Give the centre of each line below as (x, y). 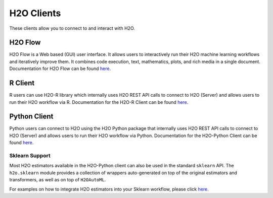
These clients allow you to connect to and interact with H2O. (72, 28)
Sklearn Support (30, 155)
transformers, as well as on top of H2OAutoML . (58, 180)
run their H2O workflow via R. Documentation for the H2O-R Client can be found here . (99, 102)
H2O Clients (35, 13)
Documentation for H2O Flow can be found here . (60, 69)
